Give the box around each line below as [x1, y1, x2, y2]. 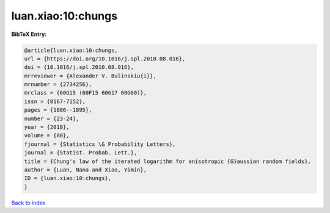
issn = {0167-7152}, [24, 98, 86, 105]
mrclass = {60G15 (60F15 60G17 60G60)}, [24, 89, 147, 96]
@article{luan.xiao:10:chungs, [24, 46, 119, 54]
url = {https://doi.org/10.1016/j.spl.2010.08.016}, [24, 55, 186, 62]
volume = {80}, [24, 132, 70, 139]
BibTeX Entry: [11, 31, 47, 38]
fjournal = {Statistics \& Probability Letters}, [24, 140, 176, 148]
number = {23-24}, [24, 115, 79, 122]
